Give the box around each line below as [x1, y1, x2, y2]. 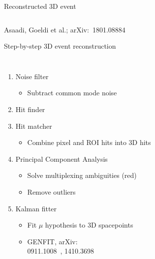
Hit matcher [15, 120, 52, 131]
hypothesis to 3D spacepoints [45, 220, 133, 230]
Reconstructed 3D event [4, 1, 76, 11]
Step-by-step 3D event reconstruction [4, 41, 116, 51]
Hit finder [15, 104, 45, 114]
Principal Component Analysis [15, 153, 108, 164]
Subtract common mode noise [27, 87, 117, 98]
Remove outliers [27, 186, 76, 197]
